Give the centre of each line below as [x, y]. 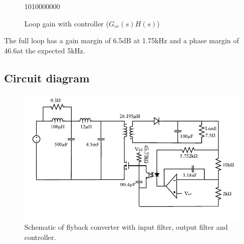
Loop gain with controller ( [67, 23]
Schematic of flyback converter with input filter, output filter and [126, 227]
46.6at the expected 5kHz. [45, 50]
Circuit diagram [47, 78]
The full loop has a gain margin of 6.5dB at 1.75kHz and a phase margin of [122, 40]
